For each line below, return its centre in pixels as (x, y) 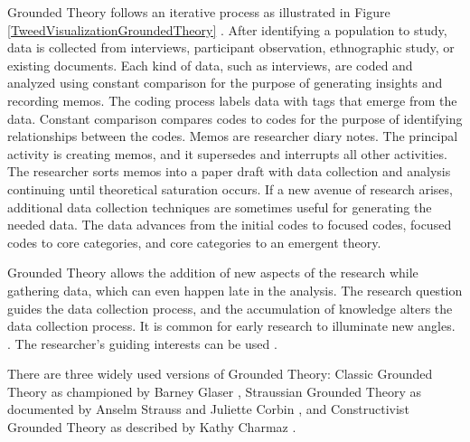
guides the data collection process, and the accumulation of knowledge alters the (230, 308)
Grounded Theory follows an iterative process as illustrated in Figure (199, 12)
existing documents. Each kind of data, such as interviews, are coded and (210, 65)
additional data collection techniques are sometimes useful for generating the (220, 207)
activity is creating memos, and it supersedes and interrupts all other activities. (227, 153)
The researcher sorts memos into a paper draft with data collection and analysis (229, 171)
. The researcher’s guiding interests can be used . (142, 343)
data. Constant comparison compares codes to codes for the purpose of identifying (235, 118)
